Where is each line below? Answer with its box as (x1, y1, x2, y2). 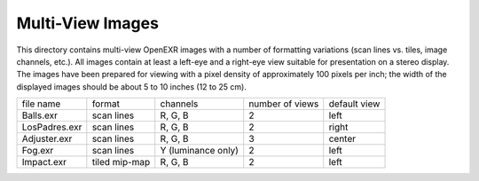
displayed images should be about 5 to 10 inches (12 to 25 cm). (16, 81, 247, 92)
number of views (248, 98, 319, 110)
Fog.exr (21, 145, 54, 157)
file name (21, 98, 61, 110)
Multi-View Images (16, 13, 160, 33)
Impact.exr (21, 156, 67, 169)
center (328, 133, 357, 146)
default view (328, 98, 381, 110)
